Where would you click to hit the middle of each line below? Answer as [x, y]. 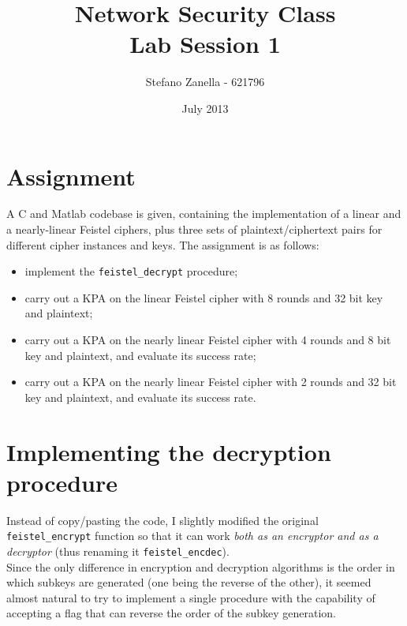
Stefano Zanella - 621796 [205, 82]
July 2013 [205, 108]
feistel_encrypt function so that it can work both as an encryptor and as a [192, 536]
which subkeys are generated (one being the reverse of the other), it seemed [189, 582]
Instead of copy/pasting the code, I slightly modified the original [162, 520]
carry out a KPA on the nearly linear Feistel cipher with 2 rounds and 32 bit [211, 382]
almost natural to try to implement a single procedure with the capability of [191, 597]
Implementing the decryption [169, 451]
